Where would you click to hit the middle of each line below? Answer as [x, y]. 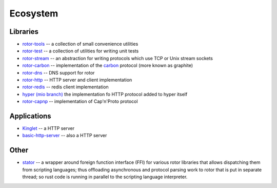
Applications [30, 116]
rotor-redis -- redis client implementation [65, 87]
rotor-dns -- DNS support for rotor [58, 72]
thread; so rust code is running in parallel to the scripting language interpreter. [105, 177]
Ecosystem [34, 13]
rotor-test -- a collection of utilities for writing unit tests [81, 51]
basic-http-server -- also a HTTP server [65, 136]
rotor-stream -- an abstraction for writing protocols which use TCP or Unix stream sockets [117, 58]
